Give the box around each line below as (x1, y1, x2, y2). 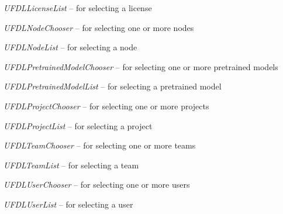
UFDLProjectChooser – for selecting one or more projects (4, 99, 209, 112)
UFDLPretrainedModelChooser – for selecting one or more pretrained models (4, 60, 278, 73)
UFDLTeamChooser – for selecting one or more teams (4, 139, 196, 151)
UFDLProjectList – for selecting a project (4, 119, 153, 132)
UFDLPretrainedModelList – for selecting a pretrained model (4, 80, 222, 92)
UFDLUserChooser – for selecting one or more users (4, 178, 190, 191)
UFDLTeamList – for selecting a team (4, 158, 139, 171)
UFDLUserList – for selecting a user (4, 198, 133, 210)
